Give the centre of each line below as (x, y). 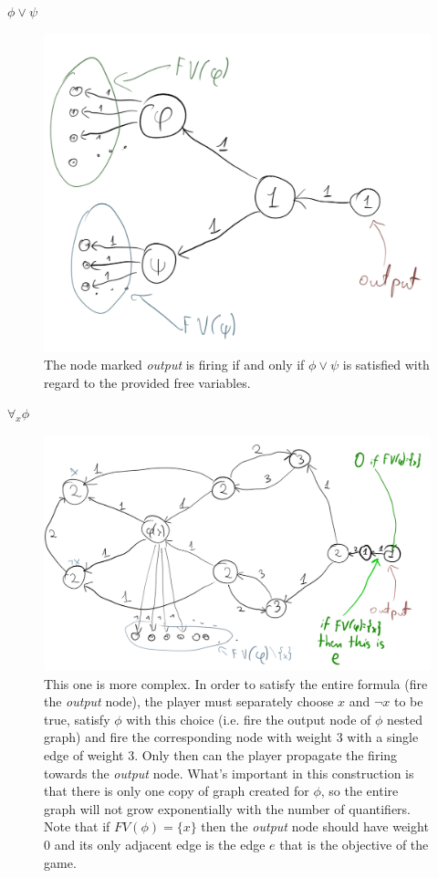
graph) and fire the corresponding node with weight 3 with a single (231, 737)
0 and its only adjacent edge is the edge (155, 844)
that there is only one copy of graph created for (177, 791)
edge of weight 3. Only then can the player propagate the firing (221, 754)
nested (404, 719)
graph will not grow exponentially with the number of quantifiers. (228, 808)
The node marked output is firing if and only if (174, 365)
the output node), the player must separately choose (189, 701)
